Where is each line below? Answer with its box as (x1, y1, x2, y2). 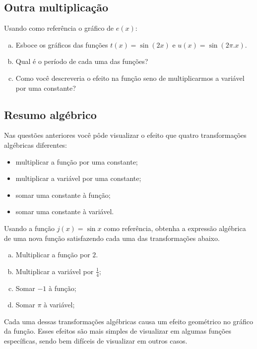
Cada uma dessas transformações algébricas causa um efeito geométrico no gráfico (4, 316, 253, 326)
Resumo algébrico (4, 107, 97, 122)
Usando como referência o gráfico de (4, 23, 114, 33)
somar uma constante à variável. (15, 206, 114, 217)
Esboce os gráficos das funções (15, 39, 108, 50)
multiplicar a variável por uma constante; (15, 173, 141, 183)
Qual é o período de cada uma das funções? (15, 56, 148, 66)
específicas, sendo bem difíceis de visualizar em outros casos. (4, 335, 188, 346)
